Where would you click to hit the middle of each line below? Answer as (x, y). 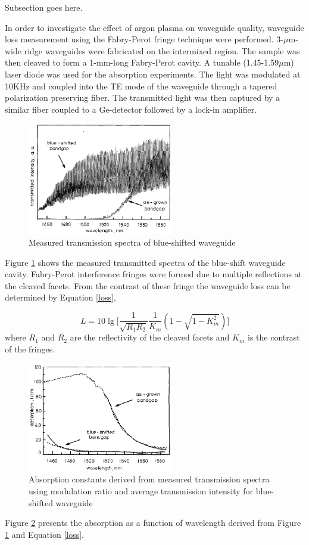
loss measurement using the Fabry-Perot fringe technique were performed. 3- (144, 39)
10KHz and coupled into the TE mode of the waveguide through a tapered (141, 86)
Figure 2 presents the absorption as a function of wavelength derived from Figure (153, 523)
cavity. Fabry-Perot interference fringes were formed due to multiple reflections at (154, 274)
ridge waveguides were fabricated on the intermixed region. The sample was (162, 50)
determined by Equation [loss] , (60, 297)
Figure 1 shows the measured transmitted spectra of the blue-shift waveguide (145, 262)
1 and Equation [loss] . (45, 534)
